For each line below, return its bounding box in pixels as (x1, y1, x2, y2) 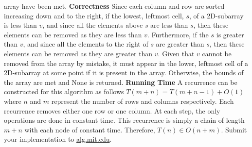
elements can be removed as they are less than (4, 29, 142, 39)
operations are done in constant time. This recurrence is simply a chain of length (4, 115, 245, 125)
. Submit (221, 124, 247, 134)
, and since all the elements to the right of (23, 39, 148, 49)
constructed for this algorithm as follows (4, 86, 124, 97)
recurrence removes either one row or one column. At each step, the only (4, 105, 220, 115)
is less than (4, 20, 37, 30)
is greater (216, 29, 244, 39)
